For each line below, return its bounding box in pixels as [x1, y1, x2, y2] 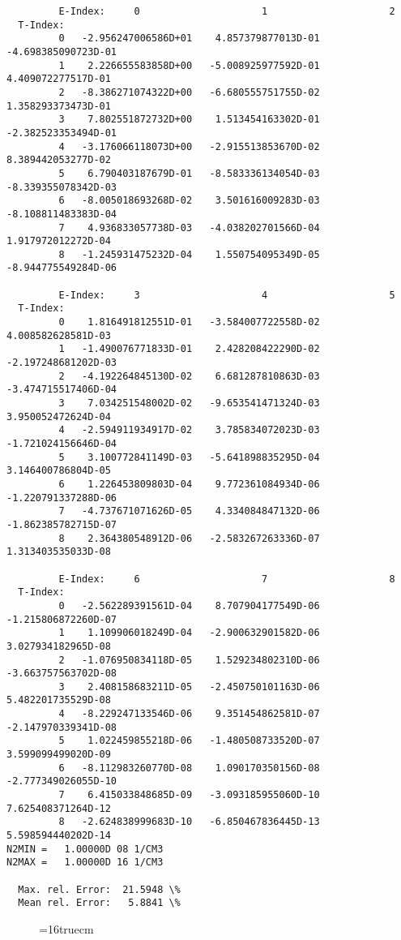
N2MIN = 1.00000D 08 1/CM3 [6, 843, 164, 855]
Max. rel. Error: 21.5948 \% [18, 883, 181, 895]
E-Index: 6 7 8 [58, 573, 395, 585]
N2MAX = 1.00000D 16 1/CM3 [6, 856, 164, 869]
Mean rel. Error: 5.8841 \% [18, 897, 181, 909]
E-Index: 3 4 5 [58, 289, 395, 301]
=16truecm [39, 920, 94, 937]
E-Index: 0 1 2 [58, 6, 395, 17]
